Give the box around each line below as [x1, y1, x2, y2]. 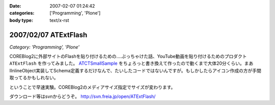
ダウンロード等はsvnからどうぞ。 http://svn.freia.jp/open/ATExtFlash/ [9, 93, 156, 99]
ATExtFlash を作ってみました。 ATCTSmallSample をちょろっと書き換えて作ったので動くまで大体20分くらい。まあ [9, 60, 254, 66]
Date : [9, 3, 21, 9]
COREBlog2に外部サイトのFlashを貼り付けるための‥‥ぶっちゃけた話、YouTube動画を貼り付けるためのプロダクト [9, 54, 247, 60]
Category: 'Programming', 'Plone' [9, 44, 80, 50]
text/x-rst [49, 17, 69, 23]
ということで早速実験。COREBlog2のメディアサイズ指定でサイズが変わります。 [9, 84, 176, 90]
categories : [9, 10, 35, 16]
